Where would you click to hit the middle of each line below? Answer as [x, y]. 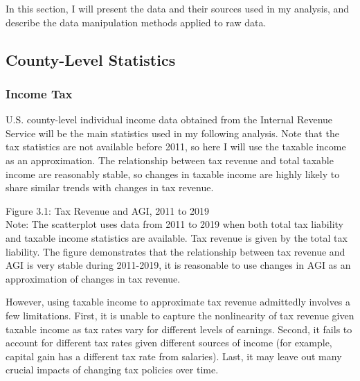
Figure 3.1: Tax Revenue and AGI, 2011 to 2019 [108, 210]
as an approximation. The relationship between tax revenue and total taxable [170, 160]
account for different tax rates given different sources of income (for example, [169, 343]
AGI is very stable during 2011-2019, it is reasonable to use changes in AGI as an [178, 265]
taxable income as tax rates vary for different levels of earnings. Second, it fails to [179, 329]
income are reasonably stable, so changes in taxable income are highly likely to [173, 174]
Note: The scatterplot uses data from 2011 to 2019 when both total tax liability [174, 224]
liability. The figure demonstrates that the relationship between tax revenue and [175, 251]
